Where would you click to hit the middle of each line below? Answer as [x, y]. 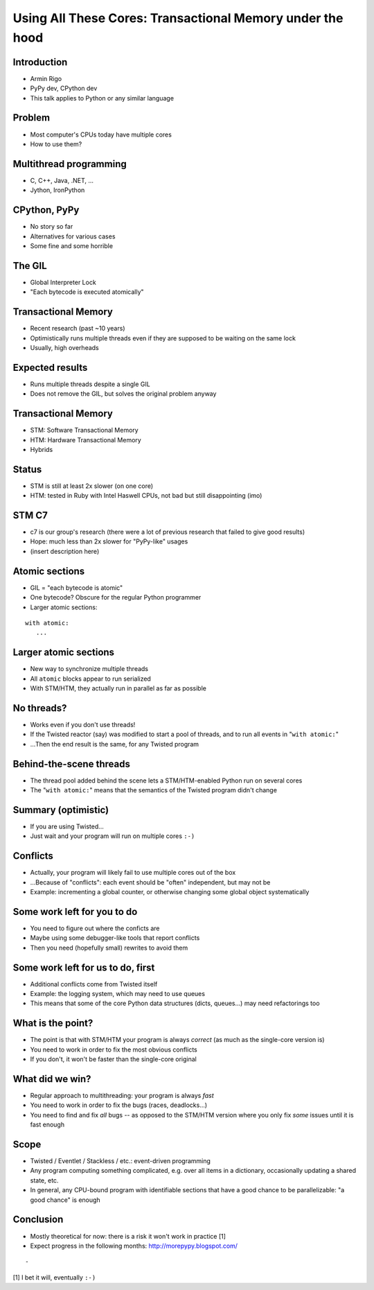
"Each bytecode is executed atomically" [87, 292]
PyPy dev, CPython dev [64, 88]
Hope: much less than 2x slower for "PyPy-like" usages [109, 541]
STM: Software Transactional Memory [84, 430]
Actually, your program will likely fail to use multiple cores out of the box [133, 873]
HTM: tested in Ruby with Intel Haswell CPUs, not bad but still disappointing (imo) [146, 496]
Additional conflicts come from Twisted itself [94, 984]
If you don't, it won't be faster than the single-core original [114, 1059]
